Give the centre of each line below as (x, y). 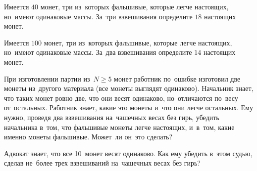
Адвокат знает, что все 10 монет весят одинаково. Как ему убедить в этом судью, (128, 153)
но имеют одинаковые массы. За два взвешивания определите (98, 52)
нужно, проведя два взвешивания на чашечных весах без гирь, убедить (112, 117)
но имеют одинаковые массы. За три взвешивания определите (98, 16)
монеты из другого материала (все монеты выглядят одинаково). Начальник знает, (129, 88)
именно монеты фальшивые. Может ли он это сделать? (88, 137)
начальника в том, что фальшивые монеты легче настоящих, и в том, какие (119, 127)
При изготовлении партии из (47, 78)
